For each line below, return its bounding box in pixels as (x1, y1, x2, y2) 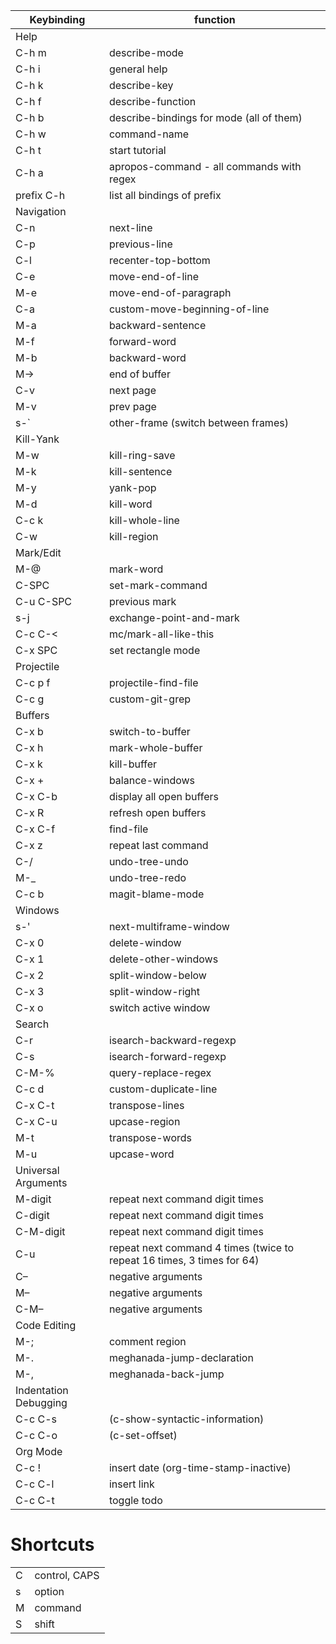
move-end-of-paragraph (108, 286, 232, 299)
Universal (15, 1164, 60, 1177)
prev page (108, 400, 157, 413)
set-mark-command (108, 579, 208, 592)
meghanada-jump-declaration (108, 1351, 254, 1364)
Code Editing (15, 1319, 77, 1332)
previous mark (108, 595, 177, 608)
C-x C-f (15, 822, 56, 836)
